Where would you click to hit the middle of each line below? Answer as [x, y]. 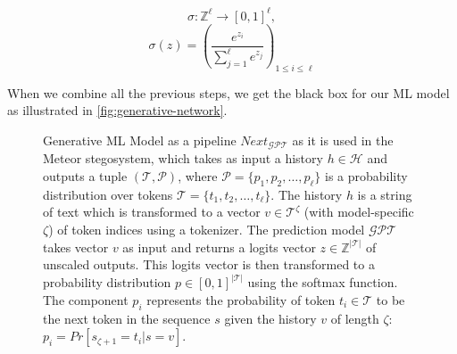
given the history [270, 318]
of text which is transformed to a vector [152, 212]
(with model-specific [359, 212]
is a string [385, 194]
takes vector [76, 247]
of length [355, 318]
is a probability [366, 176]
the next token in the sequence [127, 318]
